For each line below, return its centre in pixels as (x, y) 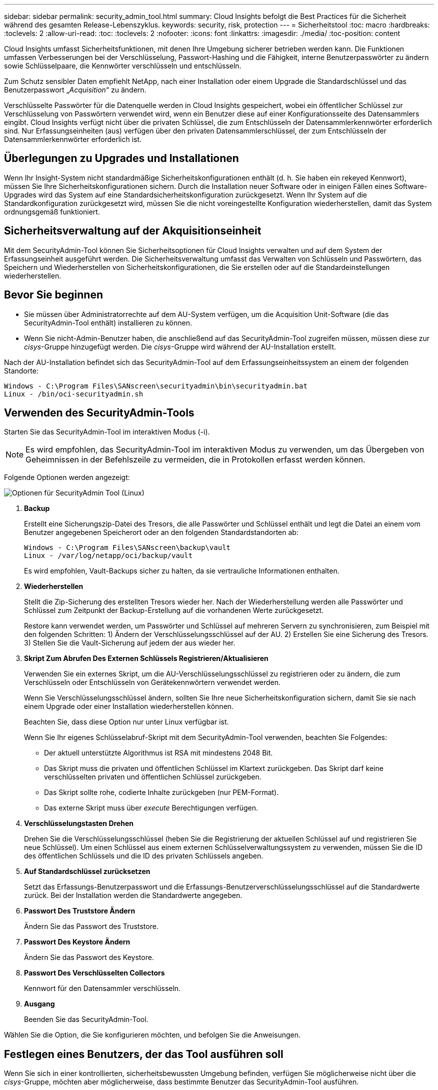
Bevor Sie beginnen (54, 295)
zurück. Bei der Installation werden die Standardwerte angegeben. (133, 895)
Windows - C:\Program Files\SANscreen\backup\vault (127, 548)
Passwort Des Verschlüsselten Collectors (94, 973)
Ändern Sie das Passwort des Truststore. (91, 926)
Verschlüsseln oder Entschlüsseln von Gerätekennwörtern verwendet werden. (152, 682)
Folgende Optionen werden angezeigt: (67, 477)
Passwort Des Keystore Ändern (77, 942)
